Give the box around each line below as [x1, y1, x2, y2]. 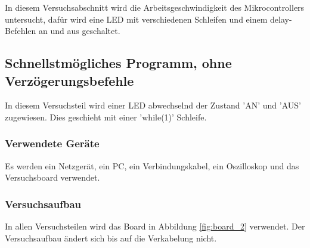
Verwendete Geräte [5, 136, 100, 151]
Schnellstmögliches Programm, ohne [5, 54, 232, 72]
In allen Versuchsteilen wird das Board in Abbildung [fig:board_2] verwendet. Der [5, 220, 305, 232]
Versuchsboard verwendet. [5, 171, 100, 184]
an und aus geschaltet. [38, 24, 120, 37]
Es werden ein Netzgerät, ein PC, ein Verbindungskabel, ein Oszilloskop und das [5, 159, 299, 172]
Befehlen [5, 24, 36, 37]
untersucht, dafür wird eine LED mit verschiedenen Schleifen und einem [5, 13, 268, 25]
